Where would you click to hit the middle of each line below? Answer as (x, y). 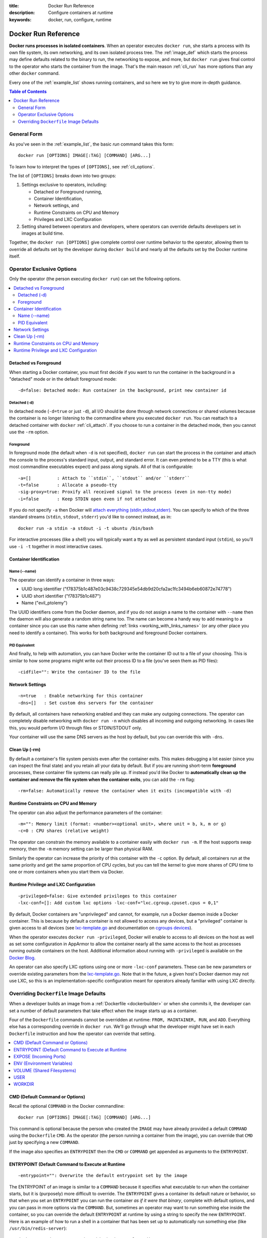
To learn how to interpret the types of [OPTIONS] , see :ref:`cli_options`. (82, 166)
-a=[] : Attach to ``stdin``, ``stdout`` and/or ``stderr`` (104, 478)
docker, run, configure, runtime (80, 19)
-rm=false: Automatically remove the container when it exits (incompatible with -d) (125, 791)
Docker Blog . (22, 958)
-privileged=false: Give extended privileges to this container (98, 896)
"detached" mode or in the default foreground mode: (63, 379)
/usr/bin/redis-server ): (38, 1228)
